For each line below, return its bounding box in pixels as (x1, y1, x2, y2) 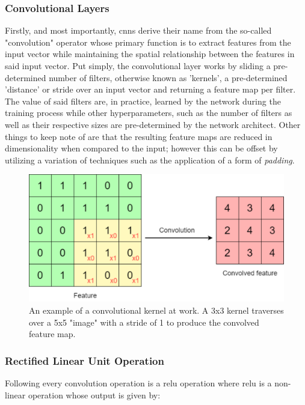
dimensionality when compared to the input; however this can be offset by (5, 142, 278, 154)
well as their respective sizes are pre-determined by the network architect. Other (5, 118, 301, 130)
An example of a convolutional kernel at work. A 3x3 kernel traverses (29, 303, 284, 316)
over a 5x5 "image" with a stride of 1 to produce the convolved (29, 315, 259, 328)
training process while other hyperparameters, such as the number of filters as (5, 106, 292, 119)
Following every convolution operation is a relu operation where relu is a (5, 376, 272, 389)
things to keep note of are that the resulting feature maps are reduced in (5, 130, 273, 142)
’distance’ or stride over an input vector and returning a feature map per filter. (5, 83, 296, 96)
